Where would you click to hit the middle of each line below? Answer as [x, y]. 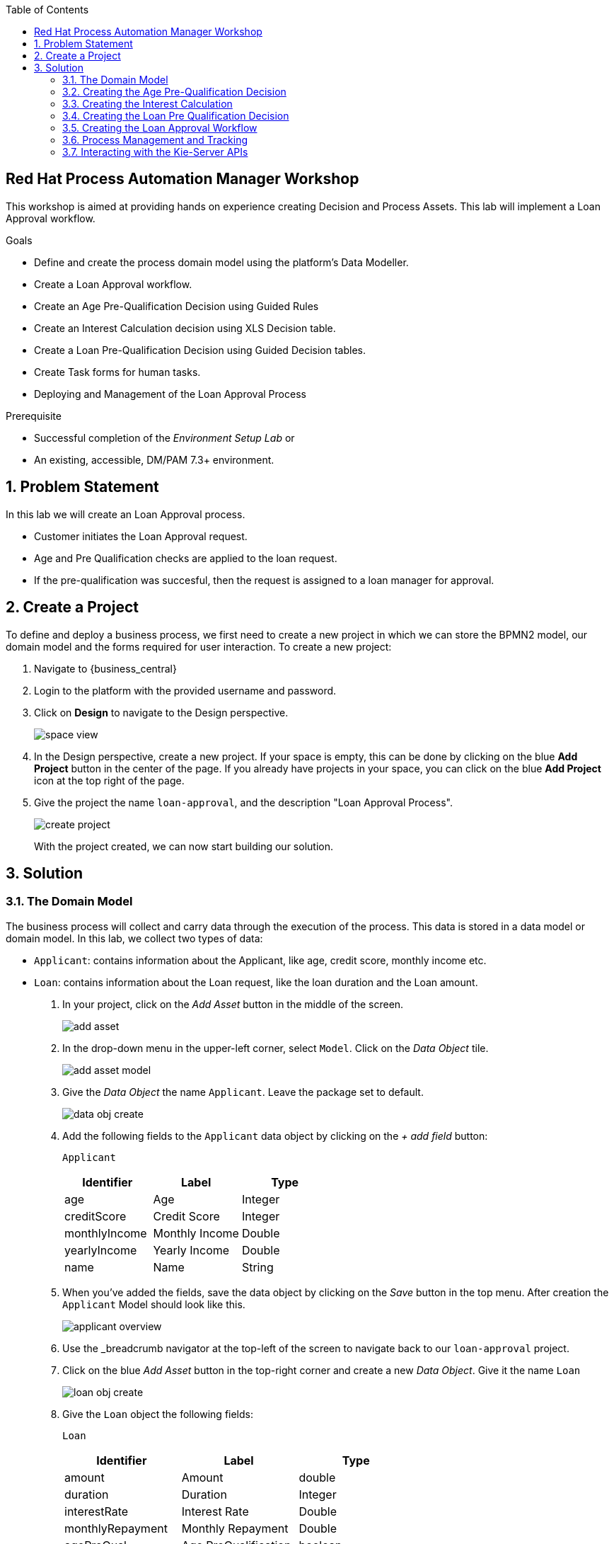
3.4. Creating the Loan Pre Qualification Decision [176, 116]
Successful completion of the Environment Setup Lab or [164, 438]
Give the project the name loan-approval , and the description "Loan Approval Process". [243, 802]
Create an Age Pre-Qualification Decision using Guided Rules [176, 306]
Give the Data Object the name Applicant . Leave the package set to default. [243, 1092]
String [257, 1267]
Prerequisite [34, 416]
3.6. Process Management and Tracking [155, 140]
